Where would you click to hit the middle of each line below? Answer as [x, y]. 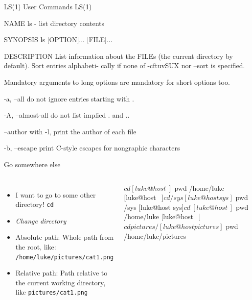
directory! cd [34, 204]
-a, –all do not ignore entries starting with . [69, 98]
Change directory [41, 220]
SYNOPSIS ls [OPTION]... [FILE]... [58, 39]
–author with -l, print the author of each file [70, 131]
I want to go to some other [56, 194]
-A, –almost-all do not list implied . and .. [67, 115]
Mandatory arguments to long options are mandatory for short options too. [117, 82]
